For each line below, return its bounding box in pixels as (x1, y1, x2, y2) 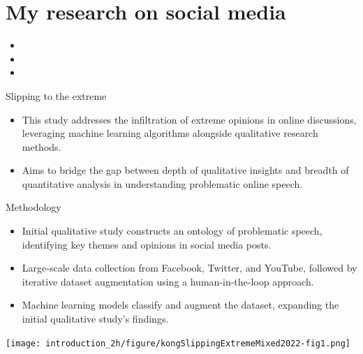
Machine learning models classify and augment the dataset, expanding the (22, 297, 339, 312)
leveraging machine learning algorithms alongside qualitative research (22, 126, 318, 140)
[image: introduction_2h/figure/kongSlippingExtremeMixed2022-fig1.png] (6, 338, 350, 348)
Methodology (6, 200, 61, 214)
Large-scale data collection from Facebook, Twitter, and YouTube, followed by (22, 260, 357, 275)
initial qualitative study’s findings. (22, 311, 169, 326)
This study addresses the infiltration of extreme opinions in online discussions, (22, 112, 357, 126)
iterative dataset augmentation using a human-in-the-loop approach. (22, 274, 314, 288)
